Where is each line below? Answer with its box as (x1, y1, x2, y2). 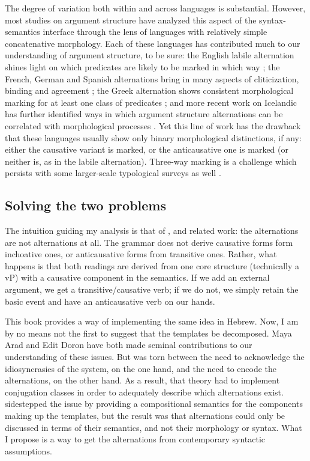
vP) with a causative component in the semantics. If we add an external (5, 271, 270, 284)
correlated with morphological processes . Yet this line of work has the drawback (5, 119, 301, 132)
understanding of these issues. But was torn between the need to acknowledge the (5, 350, 305, 363)
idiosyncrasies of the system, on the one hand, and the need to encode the (5, 362, 277, 374)
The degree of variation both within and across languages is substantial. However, (5, 2, 306, 14)
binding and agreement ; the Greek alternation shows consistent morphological (5, 84, 294, 97)
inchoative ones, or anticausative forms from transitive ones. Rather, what (5, 248, 277, 260)
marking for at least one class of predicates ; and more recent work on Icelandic (5, 96, 297, 108)
